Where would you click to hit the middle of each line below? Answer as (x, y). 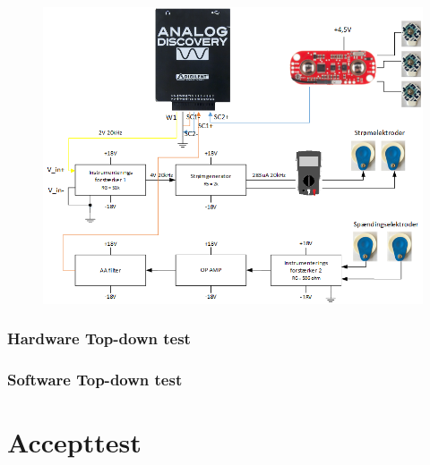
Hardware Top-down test (99, 338)
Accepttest (74, 442)
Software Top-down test (95, 380)
